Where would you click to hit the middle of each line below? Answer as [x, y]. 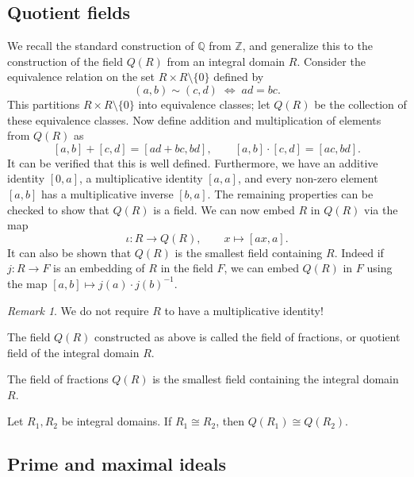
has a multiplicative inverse [107, 193]
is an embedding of [99, 268]
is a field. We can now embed [224, 209]
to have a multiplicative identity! [244, 310]
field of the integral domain [73, 352]
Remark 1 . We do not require [78, 310]
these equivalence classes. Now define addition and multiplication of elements [194, 119]
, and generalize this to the [307, 46]
